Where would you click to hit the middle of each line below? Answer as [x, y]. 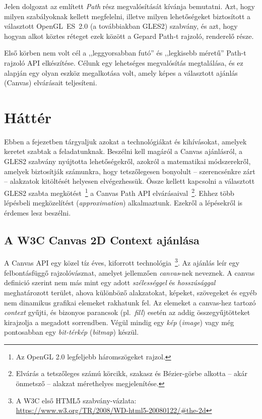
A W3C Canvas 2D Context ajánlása [102, 240]
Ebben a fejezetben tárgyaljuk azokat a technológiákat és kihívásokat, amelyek [125, 141]
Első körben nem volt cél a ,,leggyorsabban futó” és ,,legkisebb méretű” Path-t [125, 53]
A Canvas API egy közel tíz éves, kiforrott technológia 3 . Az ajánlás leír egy [122, 262]
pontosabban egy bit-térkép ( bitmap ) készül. [72, 332]
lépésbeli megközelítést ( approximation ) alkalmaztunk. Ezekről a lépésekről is [123, 203]
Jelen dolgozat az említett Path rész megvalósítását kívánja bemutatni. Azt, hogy [129, 6]
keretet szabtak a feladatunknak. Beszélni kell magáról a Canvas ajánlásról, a [123, 151]
